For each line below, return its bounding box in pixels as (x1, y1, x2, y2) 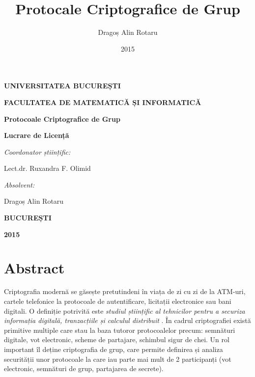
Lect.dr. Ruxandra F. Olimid (4, 163, 91, 173)
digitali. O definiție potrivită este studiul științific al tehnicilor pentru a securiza (4, 305, 245, 316)
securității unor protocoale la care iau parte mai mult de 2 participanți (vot (4, 353, 231, 364)
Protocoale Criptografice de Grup (4, 113, 120, 124)
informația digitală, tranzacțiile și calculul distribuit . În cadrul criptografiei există (4, 315, 251, 325)
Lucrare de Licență (4, 130, 69, 140)
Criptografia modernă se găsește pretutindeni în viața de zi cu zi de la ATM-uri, (4, 286, 246, 296)
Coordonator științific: (4, 146, 71, 157)
